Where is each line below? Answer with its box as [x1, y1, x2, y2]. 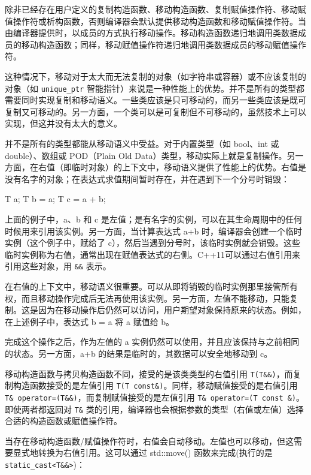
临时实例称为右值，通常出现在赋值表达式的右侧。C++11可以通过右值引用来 [5, 248, 300, 260]
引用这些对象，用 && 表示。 [5, 260, 111, 272]
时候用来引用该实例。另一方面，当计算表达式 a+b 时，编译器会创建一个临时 [5, 224, 302, 237]
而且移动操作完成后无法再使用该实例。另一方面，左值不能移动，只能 [21, 291, 289, 304]
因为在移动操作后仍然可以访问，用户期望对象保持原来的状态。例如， [38, 303, 306, 316]
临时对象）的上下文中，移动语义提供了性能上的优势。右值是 [71, 161, 306, 173]
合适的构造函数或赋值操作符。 [5, 414, 122, 427]
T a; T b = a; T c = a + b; [5, 193, 106, 205]
